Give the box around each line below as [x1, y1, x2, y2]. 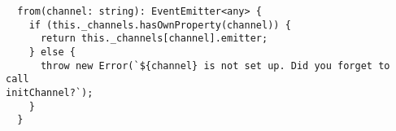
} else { [28, 46, 76, 58]
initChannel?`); [6, 86, 94, 98]
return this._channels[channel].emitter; [40, 33, 268, 45]
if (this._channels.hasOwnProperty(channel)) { [28, 19, 291, 31]
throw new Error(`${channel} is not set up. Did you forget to [40, 59, 390, 72]
